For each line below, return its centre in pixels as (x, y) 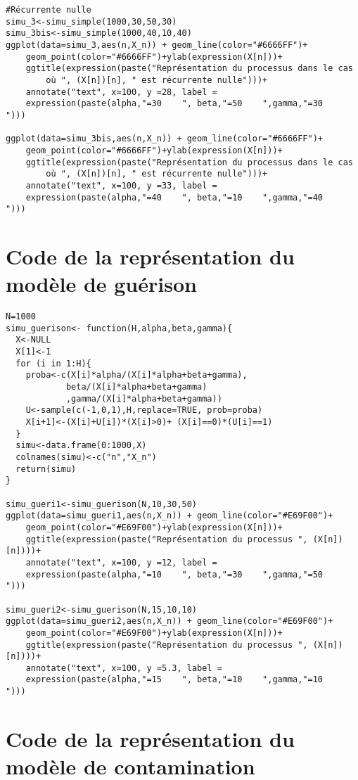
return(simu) (46, 469)
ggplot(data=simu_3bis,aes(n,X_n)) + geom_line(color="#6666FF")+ (165, 139)
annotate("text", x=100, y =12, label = (121, 562)
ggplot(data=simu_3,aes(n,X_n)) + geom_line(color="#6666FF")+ (157, 45)
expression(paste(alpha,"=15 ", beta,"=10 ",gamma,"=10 (174, 680)
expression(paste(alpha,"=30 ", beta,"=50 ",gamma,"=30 (174, 104)
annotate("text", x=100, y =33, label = (121, 185)
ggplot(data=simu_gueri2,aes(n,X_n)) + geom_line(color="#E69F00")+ (170, 621)
